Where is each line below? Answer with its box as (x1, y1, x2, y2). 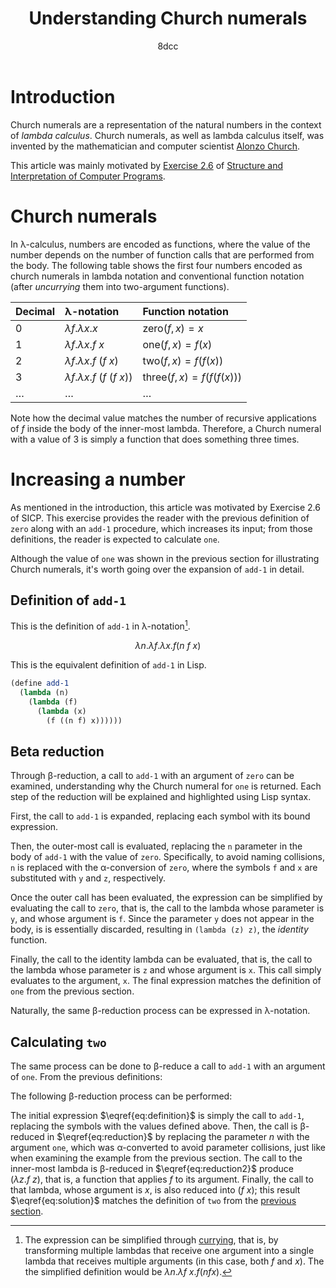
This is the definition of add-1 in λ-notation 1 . (10, 618, 191, 632)
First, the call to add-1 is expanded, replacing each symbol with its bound (10, 810, 311, 822)
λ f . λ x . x (64, 321, 98, 335)
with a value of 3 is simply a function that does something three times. (10, 433, 300, 445)
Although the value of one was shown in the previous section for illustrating (10, 552, 320, 564)
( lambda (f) (28, 697, 78, 707)
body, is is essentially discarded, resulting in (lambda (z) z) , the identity (10, 923, 309, 936)
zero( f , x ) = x (142, 321, 204, 335)
